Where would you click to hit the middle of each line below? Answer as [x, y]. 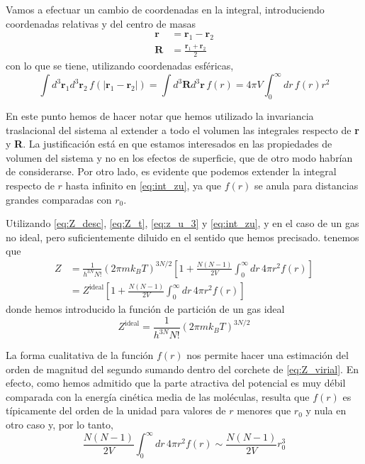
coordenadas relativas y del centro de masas [101, 23]
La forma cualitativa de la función [80, 355]
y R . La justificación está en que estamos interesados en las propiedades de [169, 144]
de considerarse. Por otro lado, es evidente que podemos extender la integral [171, 171]
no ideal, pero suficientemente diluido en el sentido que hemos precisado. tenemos [182, 237]
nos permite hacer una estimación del [268, 355]
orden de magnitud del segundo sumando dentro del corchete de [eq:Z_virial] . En [182, 369]
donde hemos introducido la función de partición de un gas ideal [145, 309]
